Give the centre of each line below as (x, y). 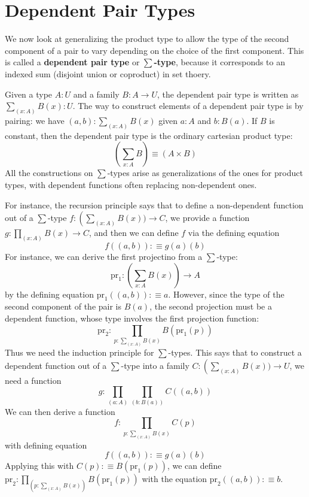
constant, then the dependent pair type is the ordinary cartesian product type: (149, 135)
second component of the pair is (63, 306)
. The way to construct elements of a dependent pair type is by (188, 106)
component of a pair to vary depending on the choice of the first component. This (154, 50)
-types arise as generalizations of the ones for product (205, 173)
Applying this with (39, 466)
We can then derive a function (60, 411)
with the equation (175, 479)
